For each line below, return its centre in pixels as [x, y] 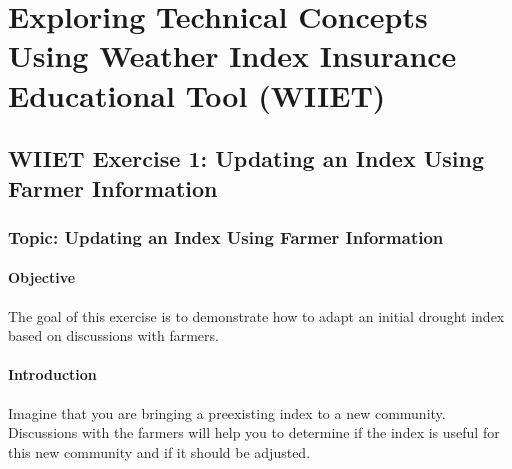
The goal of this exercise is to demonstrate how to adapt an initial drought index [256, 315]
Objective [42, 277]
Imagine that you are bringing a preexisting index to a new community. [227, 412]
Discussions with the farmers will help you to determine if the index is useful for [254, 432]
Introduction [52, 374]
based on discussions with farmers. [113, 335]
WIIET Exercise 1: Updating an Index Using [246, 158]
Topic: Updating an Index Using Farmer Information [226, 236]
